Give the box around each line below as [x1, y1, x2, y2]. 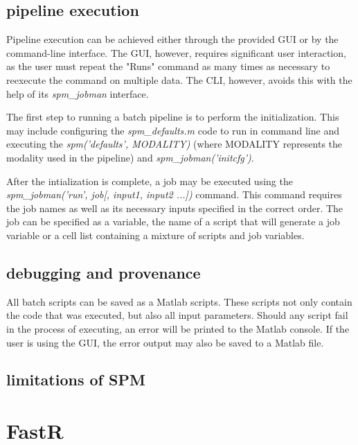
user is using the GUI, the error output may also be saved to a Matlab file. [6, 335, 324, 349]
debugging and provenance [6, 261, 201, 283]
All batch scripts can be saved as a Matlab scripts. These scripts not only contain [6, 294, 352, 308]
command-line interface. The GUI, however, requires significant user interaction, [6, 45, 346, 60]
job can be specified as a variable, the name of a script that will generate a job [6, 214, 340, 229]
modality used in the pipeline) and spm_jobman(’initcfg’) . [6, 150, 254, 164]
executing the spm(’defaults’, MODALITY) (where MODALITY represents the [6, 137, 343, 151]
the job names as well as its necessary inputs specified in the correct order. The [6, 200, 343, 215]
